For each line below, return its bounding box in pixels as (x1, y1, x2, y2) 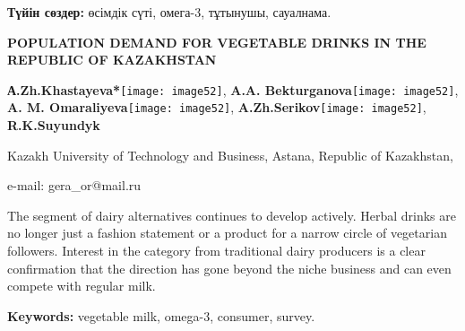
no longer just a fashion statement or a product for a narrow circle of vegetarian (7, 223, 447, 242)
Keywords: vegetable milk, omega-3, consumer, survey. (7, 306, 315, 325)
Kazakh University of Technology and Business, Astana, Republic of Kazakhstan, (7, 145, 453, 164)
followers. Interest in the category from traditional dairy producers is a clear (7, 241, 426, 260)
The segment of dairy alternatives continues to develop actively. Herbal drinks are (7, 205, 456, 224)
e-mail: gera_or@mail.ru (7, 176, 142, 195)
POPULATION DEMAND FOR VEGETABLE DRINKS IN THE (7, 32, 426, 51)
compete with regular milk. (7, 276, 156, 295)
